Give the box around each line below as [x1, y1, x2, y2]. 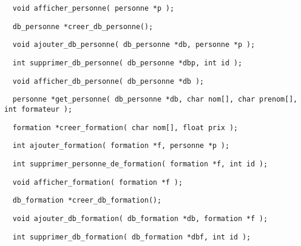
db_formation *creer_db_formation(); [12, 196, 161, 205]
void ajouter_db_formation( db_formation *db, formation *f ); [12, 214, 268, 223]
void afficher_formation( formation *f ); [12, 178, 183, 187]
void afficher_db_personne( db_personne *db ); [12, 77, 204, 86]
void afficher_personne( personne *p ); [12, 4, 175, 12]
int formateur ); [4, 105, 72, 113]
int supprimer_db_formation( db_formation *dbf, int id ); [12, 232, 251, 241]
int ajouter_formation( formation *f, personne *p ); [12, 141, 230, 150]
